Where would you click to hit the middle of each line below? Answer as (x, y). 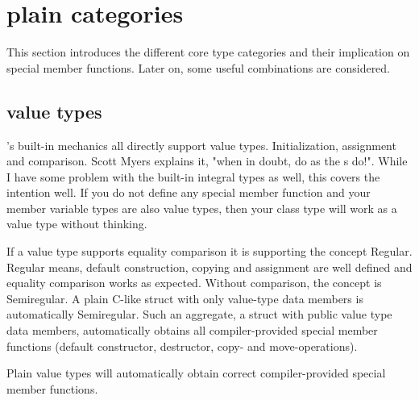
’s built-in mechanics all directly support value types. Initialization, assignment (201, 145)
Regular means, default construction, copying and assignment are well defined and (209, 267)
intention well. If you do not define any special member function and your (189, 192)
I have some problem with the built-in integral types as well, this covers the (193, 176)
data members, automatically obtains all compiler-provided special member (192, 330)
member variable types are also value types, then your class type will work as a (202, 208)
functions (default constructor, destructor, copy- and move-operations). (182, 346)
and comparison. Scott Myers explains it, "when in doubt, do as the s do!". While (207, 161)
